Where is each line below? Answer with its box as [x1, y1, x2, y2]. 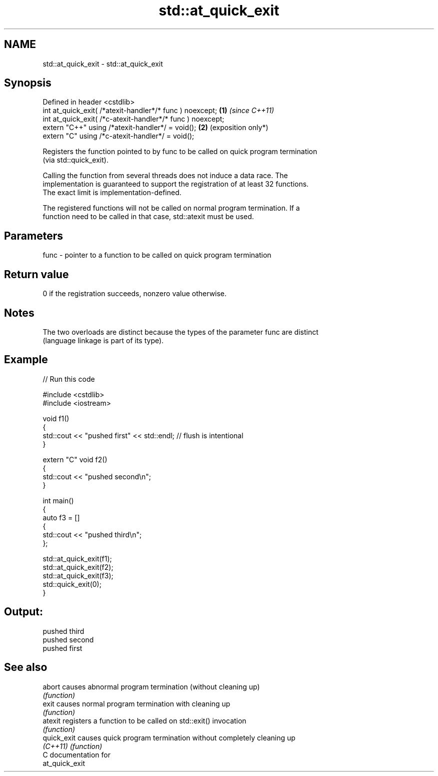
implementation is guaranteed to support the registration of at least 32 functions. [42, 180, 309, 189]
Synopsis [4, 77, 51, 90]
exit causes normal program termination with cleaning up [42, 699, 230, 708]
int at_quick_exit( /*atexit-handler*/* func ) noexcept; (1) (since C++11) [42, 106, 274, 115]
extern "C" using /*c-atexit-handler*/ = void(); [42, 132, 194, 141]
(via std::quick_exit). [42, 156, 108, 165]
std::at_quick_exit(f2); [42, 562, 113, 571]
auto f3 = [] [42, 513, 80, 522]
